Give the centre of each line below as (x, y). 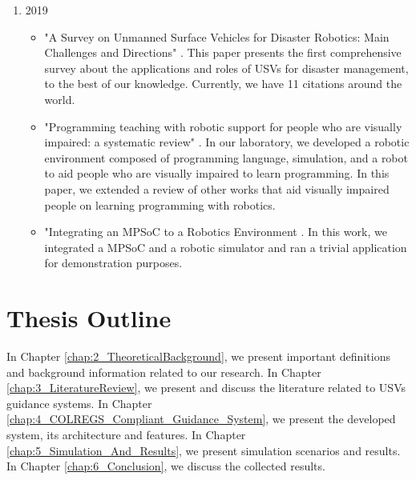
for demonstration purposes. (113, 263)
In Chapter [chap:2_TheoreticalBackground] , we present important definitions (198, 356)
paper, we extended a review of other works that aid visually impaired (217, 188)
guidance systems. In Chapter (79, 403)
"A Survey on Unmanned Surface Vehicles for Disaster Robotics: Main (217, 36)
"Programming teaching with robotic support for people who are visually (223, 126)
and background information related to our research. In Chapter (164, 372)
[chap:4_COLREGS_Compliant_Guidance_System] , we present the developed (201, 419)
